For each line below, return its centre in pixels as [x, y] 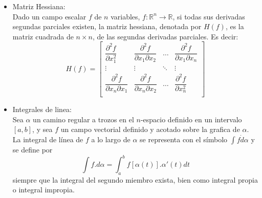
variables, [125, 16]
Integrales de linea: [42, 109]
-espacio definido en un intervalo [191, 119]
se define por [32, 149]
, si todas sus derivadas [209, 16]
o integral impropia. [43, 190]
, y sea [42, 129]
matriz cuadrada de [43, 36]
